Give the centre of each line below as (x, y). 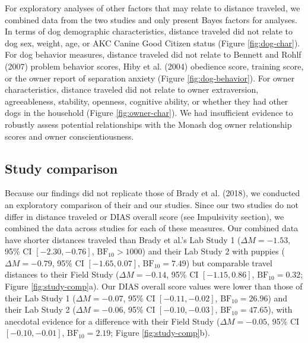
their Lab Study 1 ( (40, 298)
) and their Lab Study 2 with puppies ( (213, 251)
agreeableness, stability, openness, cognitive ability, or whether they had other (147, 101)
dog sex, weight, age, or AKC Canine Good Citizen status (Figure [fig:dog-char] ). (153, 43)
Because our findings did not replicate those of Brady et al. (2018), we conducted (153, 193)
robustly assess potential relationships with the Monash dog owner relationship (148, 124)
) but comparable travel (229, 262)
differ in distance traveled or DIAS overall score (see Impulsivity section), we (145, 216)
